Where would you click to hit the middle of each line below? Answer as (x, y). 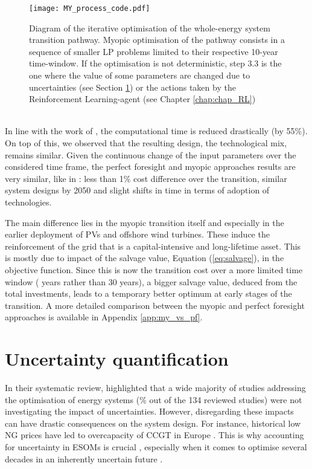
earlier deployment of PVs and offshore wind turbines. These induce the (137, 234)
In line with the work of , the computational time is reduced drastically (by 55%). (156, 131)
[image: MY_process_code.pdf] (90, 8)
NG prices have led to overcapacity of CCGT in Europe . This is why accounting (154, 435)
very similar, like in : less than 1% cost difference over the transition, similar (146, 178)
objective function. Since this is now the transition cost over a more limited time (154, 269)
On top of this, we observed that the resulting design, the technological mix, (146, 143)
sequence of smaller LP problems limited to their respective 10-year (154, 51)
